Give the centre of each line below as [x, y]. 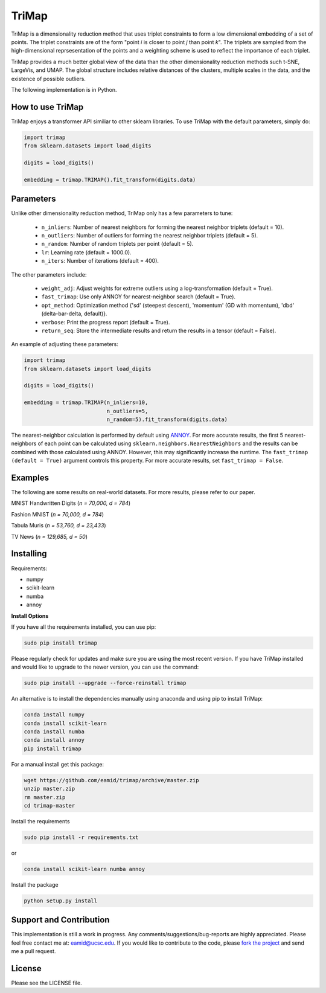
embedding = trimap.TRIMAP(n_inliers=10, [86, 403]
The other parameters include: [49, 274]
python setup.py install [61, 901]
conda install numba [54, 732]
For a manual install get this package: [57, 764]
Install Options [30, 615]
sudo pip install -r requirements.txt [81, 837]
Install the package [35, 884]
